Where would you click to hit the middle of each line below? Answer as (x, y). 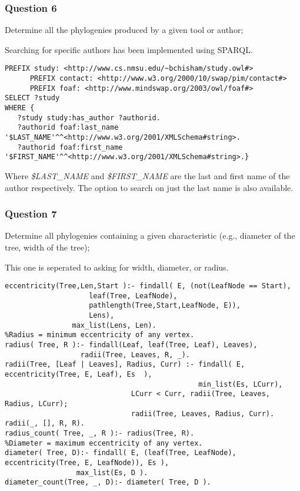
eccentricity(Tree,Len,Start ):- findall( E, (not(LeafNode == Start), (148, 286)
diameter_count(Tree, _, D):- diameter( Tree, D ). (108, 482)
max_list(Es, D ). (112, 472)
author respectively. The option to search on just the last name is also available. (149, 187)
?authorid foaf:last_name (68, 128)
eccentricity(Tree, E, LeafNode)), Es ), (87, 462)
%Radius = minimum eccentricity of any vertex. (100, 335)
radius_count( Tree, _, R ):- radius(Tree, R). (100, 433)
